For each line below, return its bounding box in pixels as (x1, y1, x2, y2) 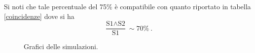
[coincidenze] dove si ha (4, 11, 74, 21)
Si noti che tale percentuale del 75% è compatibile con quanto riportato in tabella (4, 1, 251, 11)
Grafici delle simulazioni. (24, 41, 98, 52)
